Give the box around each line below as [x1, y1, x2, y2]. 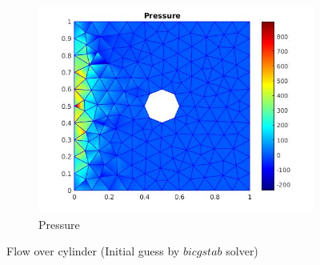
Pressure [38, 215, 80, 232]
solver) [226, 243, 258, 259]
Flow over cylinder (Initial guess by [6, 243, 180, 259]
